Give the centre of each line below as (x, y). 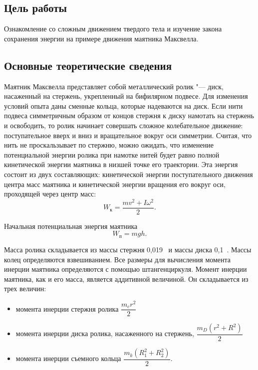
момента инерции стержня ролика (67, 308)
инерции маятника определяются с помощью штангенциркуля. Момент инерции (126, 269)
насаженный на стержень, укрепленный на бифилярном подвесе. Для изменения (126, 96)
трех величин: (25, 288)
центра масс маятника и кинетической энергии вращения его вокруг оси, (115, 184)
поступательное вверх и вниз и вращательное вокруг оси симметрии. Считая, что (128, 135)
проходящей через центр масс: (50, 194)
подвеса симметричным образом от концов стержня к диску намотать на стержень (129, 115)
